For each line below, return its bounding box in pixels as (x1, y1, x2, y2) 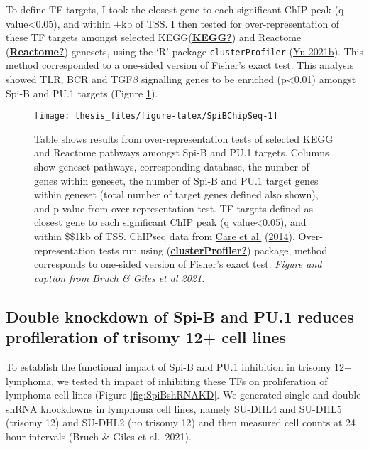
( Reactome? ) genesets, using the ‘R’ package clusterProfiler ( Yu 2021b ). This (6, 43, 363, 58)
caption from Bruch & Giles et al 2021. (34, 270, 205, 285)
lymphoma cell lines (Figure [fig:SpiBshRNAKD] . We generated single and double (6, 387, 361, 402)
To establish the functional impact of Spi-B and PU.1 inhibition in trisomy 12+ (6, 359, 352, 374)
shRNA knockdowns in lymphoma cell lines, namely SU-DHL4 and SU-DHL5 (6, 401, 342, 416)
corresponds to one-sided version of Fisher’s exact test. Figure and (34, 256, 322, 271)
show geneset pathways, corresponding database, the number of (34, 159, 309, 174)
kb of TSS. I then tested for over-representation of (121, 16, 340, 31)
